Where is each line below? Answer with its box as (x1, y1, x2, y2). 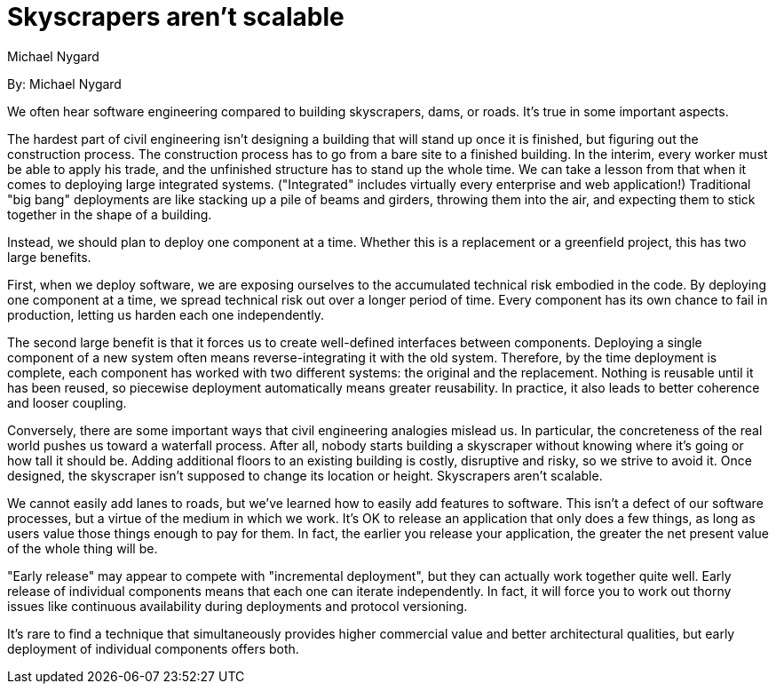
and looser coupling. (7, 394, 127, 410)
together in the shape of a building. (7, 206, 212, 222)
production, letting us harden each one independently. (7, 306, 324, 322)
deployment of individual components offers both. (7, 640, 299, 656)
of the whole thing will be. (7, 540, 158, 556)
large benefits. (7, 249, 91, 265)
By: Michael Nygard (7, 75, 122, 91)
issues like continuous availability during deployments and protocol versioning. (7, 598, 468, 614)
